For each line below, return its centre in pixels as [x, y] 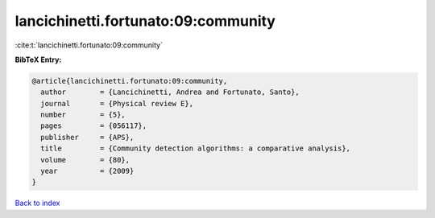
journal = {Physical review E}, [117, 103]
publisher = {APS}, [87, 137]
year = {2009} [87, 171]
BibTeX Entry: [38, 60]
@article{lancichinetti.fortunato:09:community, [130, 81]
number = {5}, [83, 115]
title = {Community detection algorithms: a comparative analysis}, [195, 148]
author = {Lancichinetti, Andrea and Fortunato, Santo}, [170, 92]
